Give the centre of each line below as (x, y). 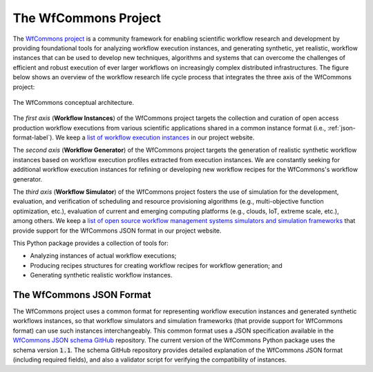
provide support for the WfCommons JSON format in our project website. (117, 231)
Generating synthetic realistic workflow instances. (101, 275)
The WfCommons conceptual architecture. (74, 102)
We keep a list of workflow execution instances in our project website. (155, 137)
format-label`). (34, 137)
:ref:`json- (341, 128)
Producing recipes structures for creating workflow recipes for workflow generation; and (156, 265)
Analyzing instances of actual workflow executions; (103, 256)
